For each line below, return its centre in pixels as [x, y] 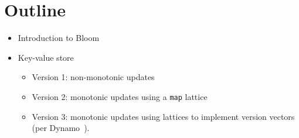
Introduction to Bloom [59, 38]
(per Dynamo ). [61, 128]
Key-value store [46, 57]
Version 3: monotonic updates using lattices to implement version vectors [163, 116]
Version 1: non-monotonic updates [93, 77]
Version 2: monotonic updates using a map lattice [120, 96]
